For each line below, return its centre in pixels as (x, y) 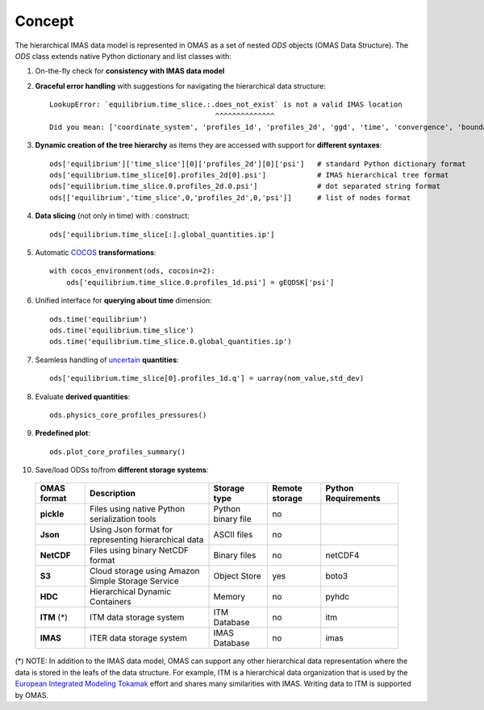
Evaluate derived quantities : (83, 396)
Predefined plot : (63, 433)
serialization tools (123, 519)
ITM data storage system (137, 617)
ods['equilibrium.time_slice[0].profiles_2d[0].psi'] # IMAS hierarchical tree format (249, 175)
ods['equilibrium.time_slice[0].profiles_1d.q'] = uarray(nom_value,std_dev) (207, 378)
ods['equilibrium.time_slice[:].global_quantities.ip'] (162, 234)
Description (113, 494)
